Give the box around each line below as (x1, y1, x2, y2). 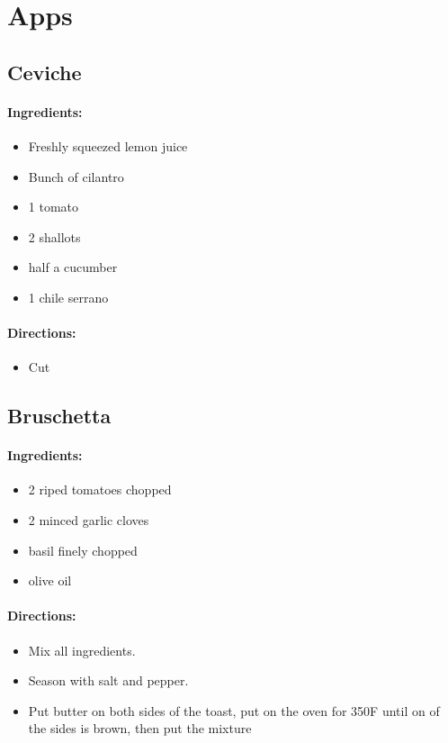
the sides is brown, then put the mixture (28, 719, 252, 738)
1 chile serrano (28, 287, 109, 306)
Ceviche (7, 58, 82, 86)
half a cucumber (28, 258, 118, 276)
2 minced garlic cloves (28, 511, 149, 530)
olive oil (28, 571, 72, 590)
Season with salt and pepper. (28, 671, 189, 690)
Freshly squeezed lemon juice (28, 136, 188, 155)
